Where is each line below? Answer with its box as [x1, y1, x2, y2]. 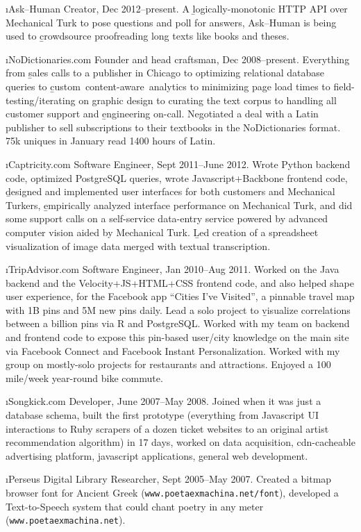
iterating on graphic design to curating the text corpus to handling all [39, 92, 337, 107]
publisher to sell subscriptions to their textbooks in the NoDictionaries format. [6, 119, 341, 134]
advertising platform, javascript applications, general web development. [6, 448, 308, 463]
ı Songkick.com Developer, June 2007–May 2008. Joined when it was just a [6, 394, 321, 408]
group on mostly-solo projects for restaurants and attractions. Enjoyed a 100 [6, 357, 331, 372]
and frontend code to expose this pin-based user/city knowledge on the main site [6, 330, 349, 344]
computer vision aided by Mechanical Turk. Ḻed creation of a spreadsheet [6, 224, 319, 239]
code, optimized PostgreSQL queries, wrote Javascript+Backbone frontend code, [6, 170, 348, 185]
